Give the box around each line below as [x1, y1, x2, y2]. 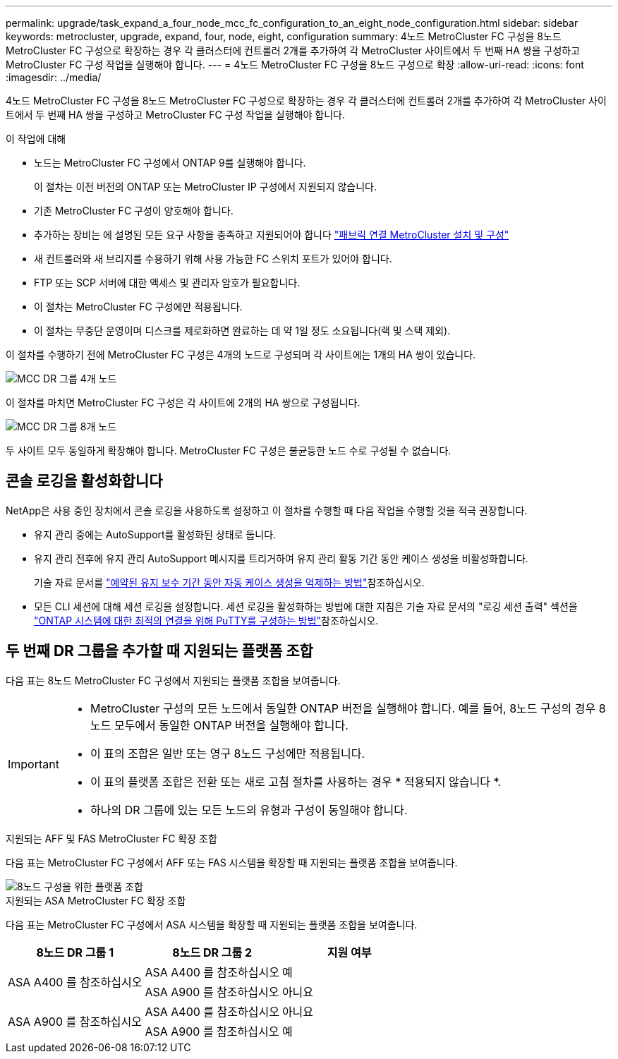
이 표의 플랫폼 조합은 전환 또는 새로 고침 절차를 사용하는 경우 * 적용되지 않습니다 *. [90, 774, 501, 789]
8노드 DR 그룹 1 [36, 945, 114, 960]
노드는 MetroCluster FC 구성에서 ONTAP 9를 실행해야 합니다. [34, 157, 306, 169]
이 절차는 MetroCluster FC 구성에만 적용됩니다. [34, 301, 243, 313]
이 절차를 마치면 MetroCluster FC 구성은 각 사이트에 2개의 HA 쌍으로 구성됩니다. [6, 397, 360, 409]
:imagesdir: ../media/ [6, 71, 102, 83]
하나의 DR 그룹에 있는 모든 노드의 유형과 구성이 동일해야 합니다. [90, 802, 408, 817]
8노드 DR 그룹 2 [172, 945, 253, 960]
